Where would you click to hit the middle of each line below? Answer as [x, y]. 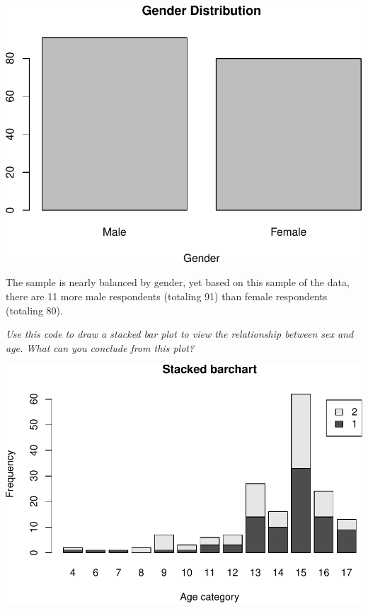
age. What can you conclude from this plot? [100, 347]
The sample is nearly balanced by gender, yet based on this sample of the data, [178, 282]
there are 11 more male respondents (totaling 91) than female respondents [167, 296]
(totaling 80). [34, 310]
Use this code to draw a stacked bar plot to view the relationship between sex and [180, 334]
